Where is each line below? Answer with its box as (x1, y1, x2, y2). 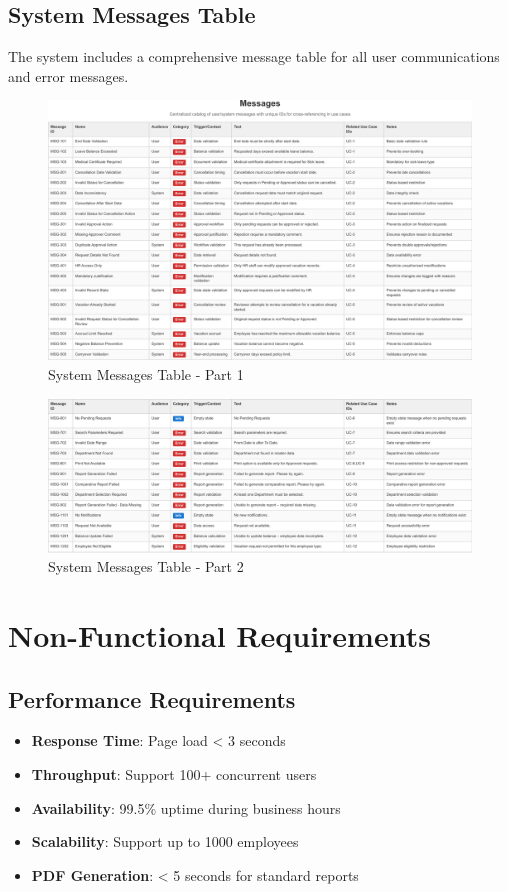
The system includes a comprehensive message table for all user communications (8, 46, 500, 67)
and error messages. (8, 65, 129, 86)
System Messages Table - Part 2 (48, 556, 244, 577)
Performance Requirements (8, 683, 296, 714)
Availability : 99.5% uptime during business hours (31, 797, 341, 818)
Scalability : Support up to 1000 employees (31, 831, 299, 852)
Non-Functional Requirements (8, 615, 431, 656)
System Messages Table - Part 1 (48, 364, 244, 385)
